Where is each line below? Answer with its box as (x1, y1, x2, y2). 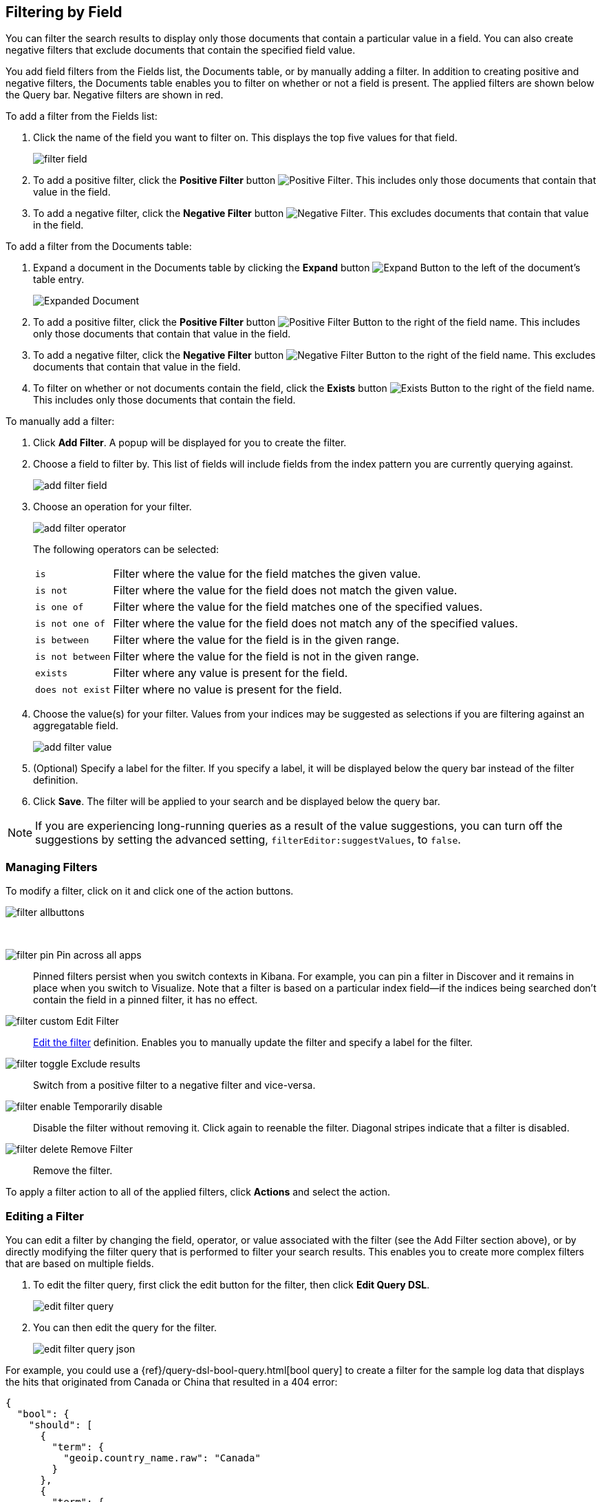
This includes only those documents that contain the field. (33, 394, 296, 406)
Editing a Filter (6, 1209, 84, 1223)
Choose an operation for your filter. (33, 501, 192, 513)
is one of (35, 601, 84, 612)
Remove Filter (70, 1143, 133, 1156)
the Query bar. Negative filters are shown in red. (6, 89, 224, 101)
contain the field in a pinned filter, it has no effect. (33, 994, 258, 1006)
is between (35, 634, 89, 645)
